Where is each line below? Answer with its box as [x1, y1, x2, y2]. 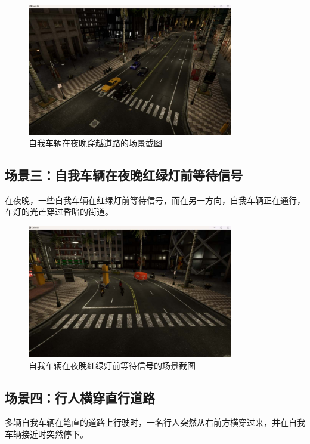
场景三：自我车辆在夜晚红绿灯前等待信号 [5, 166, 243, 184]
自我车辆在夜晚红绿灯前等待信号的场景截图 [29, 359, 196, 371]
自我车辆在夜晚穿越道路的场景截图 [29, 137, 162, 149]
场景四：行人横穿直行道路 [5, 388, 155, 406]
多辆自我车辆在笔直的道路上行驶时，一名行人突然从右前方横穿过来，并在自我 [5, 416, 305, 428]
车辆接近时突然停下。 [5, 428, 88, 440]
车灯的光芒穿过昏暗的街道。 [5, 205, 113, 218]
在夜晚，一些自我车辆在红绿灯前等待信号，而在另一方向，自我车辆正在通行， [5, 193, 305, 206]
